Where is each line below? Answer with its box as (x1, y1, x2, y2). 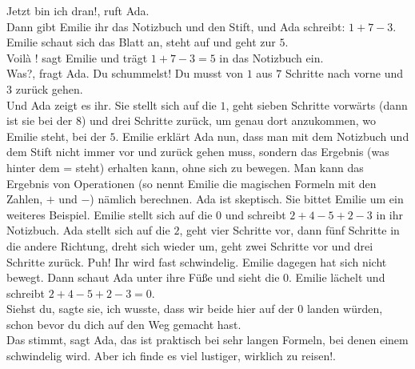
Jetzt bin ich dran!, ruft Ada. (6, 2, 150, 18)
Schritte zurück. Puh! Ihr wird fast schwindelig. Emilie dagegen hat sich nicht (6, 253, 387, 270)
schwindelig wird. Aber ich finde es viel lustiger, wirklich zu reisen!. (6, 347, 336, 364)
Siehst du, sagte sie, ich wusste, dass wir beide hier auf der (6, 300, 294, 317)
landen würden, (306, 300, 383, 317)
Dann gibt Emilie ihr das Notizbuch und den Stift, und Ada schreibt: (6, 18, 345, 34)
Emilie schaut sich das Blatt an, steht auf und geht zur (6, 34, 276, 50)
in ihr (376, 206, 403, 223)
